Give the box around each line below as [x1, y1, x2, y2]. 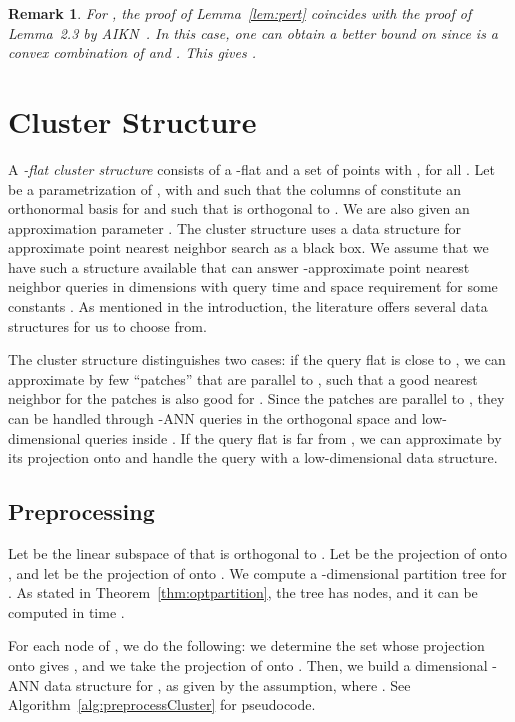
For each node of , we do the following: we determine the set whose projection [8, 635, 485, 656]
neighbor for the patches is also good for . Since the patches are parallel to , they [8, 388, 505, 409]
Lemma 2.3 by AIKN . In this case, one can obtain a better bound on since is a [8, 22, 499, 43]
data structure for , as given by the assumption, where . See [44, 674, 411, 695]
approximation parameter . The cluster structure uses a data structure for [8, 217, 462, 238]
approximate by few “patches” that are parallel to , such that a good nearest [8, 368, 478, 389]
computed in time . [8, 601, 125, 622]
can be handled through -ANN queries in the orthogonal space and [8, 408, 418, 429]
